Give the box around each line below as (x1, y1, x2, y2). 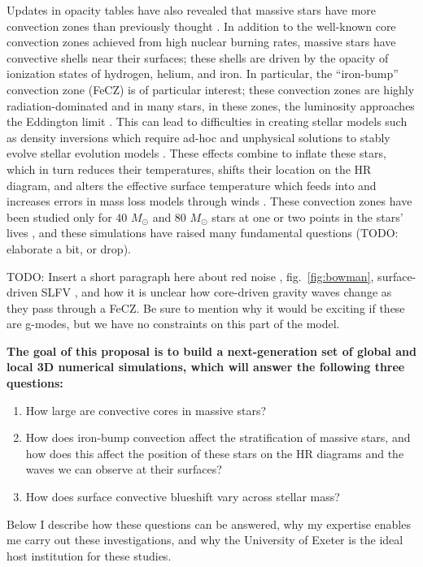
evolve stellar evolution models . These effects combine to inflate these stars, (7, 145, 386, 162)
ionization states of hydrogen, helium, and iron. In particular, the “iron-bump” (7, 65, 399, 82)
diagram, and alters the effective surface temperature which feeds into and (7, 176, 377, 193)
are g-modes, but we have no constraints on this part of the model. (7, 315, 340, 332)
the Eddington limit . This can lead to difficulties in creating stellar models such (7, 113, 408, 130)
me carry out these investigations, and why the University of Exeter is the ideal (7, 531, 403, 548)
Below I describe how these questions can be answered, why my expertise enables (7, 515, 411, 532)
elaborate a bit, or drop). (7, 240, 131, 257)
